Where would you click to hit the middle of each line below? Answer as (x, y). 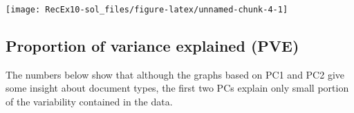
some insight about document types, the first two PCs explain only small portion (177, 88)
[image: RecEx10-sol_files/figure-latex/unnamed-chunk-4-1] (147, 10)
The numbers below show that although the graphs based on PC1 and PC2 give (175, 74)
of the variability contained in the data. (89, 102)
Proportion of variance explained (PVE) (152, 46)
